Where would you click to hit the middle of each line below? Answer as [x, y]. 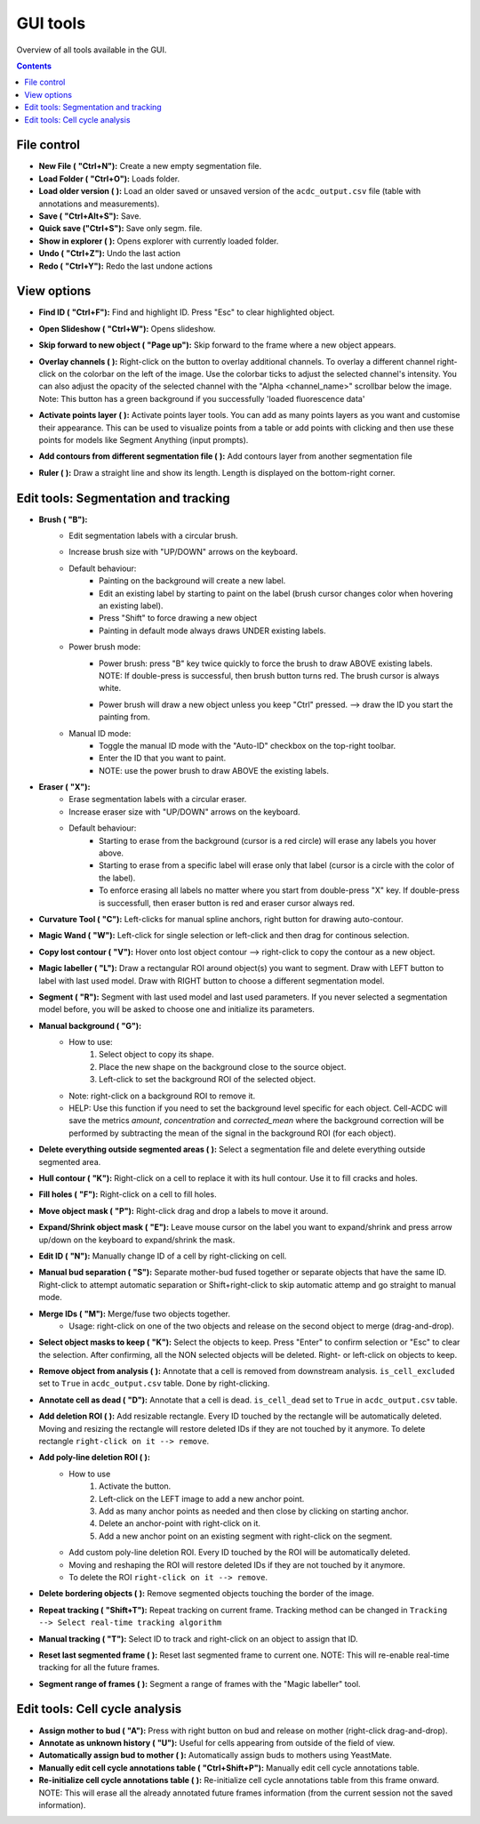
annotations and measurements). [99, 204]
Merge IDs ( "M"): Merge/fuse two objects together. [135, 1314]
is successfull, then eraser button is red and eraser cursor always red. [227, 903]
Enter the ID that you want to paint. [163, 758]
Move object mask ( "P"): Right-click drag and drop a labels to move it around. [184, 1210]
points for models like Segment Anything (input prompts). [144, 439]
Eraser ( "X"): [64, 787]
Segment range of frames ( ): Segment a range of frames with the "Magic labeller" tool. [200, 1683]
